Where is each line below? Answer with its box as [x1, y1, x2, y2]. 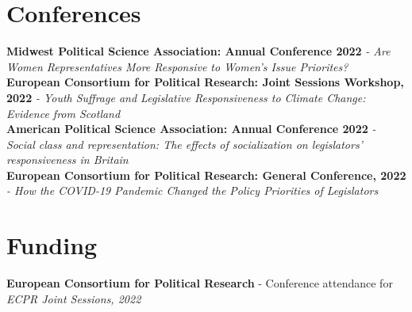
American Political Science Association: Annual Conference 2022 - [6, 120, 376, 137]
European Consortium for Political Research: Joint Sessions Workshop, [6, 74, 404, 90]
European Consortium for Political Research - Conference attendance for [6, 275, 393, 291]
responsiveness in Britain [6, 151, 129, 168]
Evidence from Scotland [6, 105, 121, 121]
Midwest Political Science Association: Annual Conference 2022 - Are [6, 43, 391, 59]
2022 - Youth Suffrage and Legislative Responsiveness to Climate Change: [6, 89, 366, 105]
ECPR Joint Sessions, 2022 [6, 290, 141, 306]
